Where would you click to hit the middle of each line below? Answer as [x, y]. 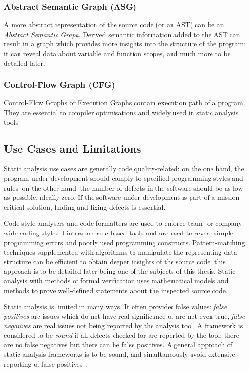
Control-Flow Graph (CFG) [59, 85]
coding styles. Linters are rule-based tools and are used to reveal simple [126, 232]
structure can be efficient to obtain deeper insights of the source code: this [115, 261]
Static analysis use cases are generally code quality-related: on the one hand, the [124, 168]
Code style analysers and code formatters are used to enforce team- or [109, 223]
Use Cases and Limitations [73, 148]
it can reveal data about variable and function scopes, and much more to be [117, 53]
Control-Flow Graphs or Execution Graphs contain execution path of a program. [124, 103]
